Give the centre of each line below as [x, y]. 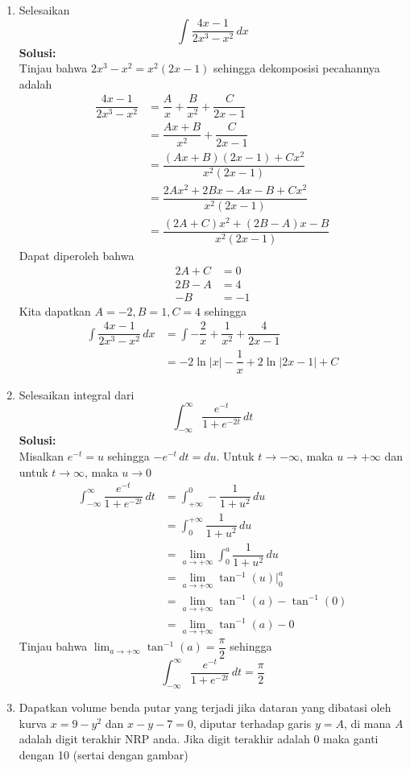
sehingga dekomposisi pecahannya [297, 68]
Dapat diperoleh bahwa [77, 256]
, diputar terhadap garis [252, 723]
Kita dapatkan [55, 310]
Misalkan [41, 456]
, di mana [367, 723]
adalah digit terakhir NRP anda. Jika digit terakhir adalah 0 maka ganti [199, 739]
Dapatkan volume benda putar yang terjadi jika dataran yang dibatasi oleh [205, 707]
